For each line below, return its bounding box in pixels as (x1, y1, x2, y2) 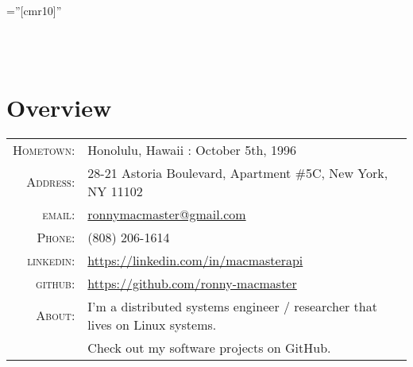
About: (36, 306, 75, 325)
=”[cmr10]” (6, 2, 62, 18)
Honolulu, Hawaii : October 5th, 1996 (87, 140, 297, 159)
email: (42, 204, 75, 223)
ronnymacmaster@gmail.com (87, 204, 246, 223)
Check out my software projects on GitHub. (87, 338, 331, 357)
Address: (26, 172, 75, 191)
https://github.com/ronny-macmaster (87, 273, 297, 292)
